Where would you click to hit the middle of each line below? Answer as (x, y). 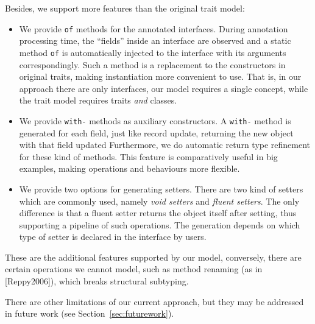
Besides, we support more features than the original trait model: (125, 8)
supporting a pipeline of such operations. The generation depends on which (160, 224)
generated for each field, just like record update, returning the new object (156, 132)
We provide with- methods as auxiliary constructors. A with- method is (155, 120)
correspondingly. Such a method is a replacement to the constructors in (152, 64)
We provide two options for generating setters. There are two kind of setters (161, 188)
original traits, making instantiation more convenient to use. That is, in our (160, 76)
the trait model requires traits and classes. (98, 100)
